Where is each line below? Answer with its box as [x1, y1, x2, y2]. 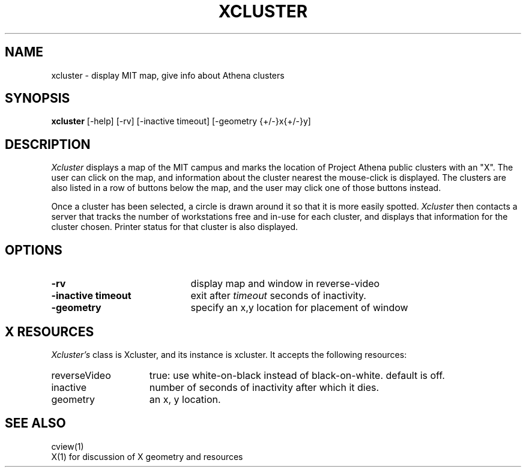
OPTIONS [5, 242, 62, 258]
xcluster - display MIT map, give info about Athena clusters [51, 70, 285, 80]
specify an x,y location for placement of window [190, 301, 408, 314]
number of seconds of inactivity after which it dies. [149, 381, 379, 393]
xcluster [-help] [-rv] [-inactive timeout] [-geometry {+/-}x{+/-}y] [51, 116, 311, 127]
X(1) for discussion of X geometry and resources [51, 451, 243, 462]
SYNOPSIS [5, 91, 70, 106]
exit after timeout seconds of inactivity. [190, 289, 366, 302]
